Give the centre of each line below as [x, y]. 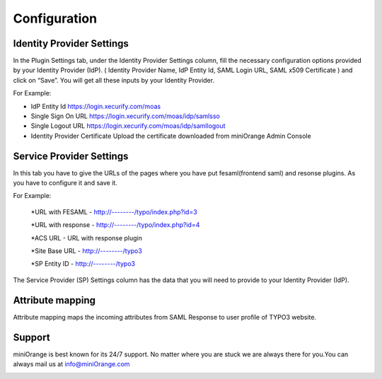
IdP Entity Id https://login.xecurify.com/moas [96, 106]
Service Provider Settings [71, 156]
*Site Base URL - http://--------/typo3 [87, 251]
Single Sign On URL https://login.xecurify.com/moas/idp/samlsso [126, 116]
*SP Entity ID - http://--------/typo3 [83, 264]
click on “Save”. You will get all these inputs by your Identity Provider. [114, 80]
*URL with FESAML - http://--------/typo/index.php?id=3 [114, 211]
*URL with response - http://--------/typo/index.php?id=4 [115, 225]
